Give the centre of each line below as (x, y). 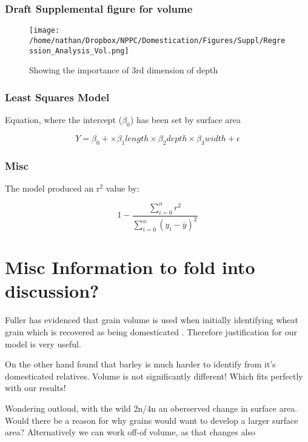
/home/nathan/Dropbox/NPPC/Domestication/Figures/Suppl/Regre (157, 40)
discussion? (52, 291)
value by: (122, 188)
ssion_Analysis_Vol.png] (79, 51)
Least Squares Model (57, 97)
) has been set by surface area (186, 119)
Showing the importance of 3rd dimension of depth (124, 70)
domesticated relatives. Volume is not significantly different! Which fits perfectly (154, 376)
